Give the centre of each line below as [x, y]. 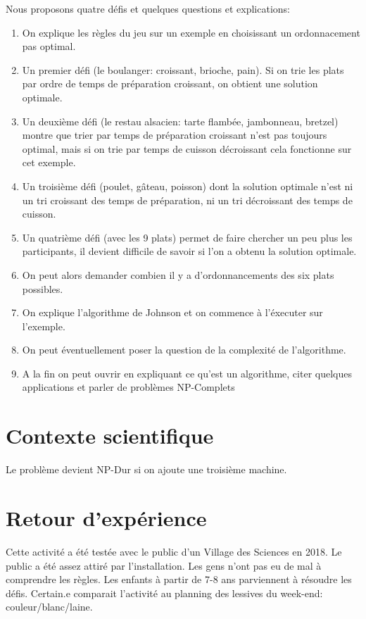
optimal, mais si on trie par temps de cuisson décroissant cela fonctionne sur [187, 148]
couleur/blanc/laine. [49, 607]
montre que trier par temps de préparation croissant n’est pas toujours [175, 135]
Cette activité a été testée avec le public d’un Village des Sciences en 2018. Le [174, 551]
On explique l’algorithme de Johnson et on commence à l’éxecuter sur [172, 312]
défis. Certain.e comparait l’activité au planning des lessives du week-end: [164, 593]
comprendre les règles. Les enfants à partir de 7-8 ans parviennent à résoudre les [179, 579]
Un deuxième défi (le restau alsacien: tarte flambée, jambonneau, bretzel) [180, 121]
